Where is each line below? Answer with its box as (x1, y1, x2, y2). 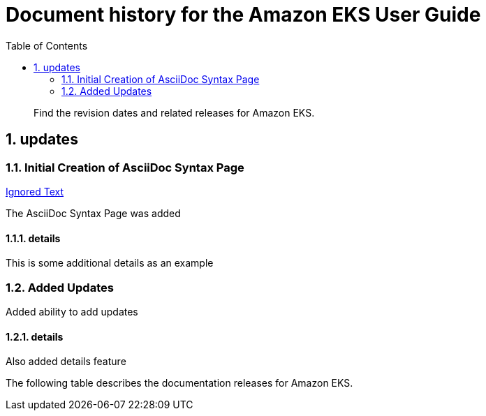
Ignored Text (6, 185, 64, 198)
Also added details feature (6, 355, 126, 368)
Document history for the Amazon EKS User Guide (6, 3, 481, 27)
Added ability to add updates (6, 305, 138, 318)
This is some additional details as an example (6, 257, 214, 269)
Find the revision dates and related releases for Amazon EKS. (34, 106, 315, 119)
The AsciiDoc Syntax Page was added (6, 207, 181, 219)
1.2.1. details (6, 330, 64, 343)
